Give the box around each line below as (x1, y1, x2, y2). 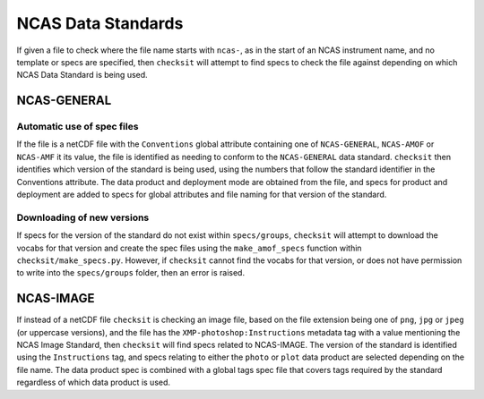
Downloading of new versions (16, 211, 150, 224)
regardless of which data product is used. (16, 377, 170, 388)
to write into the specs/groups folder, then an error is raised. (16, 267, 246, 278)
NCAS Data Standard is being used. (16, 70, 148, 81)
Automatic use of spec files (16, 121, 139, 133)
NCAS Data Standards (16, 13, 184, 33)
